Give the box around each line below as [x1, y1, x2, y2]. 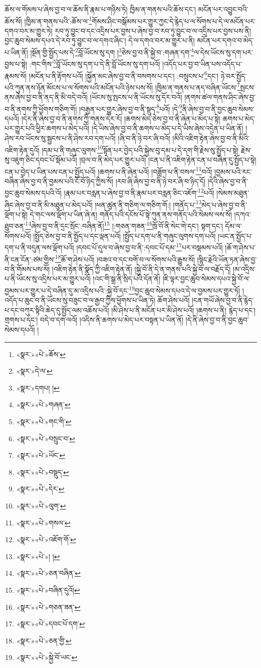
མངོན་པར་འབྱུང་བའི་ [198, 4, 248, 14]
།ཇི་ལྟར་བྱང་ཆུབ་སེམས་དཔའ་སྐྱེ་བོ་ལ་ [162, 273, 250, 284]
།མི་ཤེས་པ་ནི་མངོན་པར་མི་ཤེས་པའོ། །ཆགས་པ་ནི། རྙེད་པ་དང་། [111, 304, 256, 315]
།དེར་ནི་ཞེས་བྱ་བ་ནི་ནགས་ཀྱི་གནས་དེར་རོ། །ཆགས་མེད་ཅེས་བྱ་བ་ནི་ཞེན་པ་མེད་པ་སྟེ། [21, 113, 220, 123]
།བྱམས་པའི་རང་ [214, 166, 252, 177]
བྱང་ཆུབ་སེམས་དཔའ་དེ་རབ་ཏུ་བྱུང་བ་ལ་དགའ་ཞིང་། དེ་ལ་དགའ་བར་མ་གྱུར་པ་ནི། [5, 35, 195, 46]
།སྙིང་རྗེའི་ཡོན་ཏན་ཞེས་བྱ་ [197, 254, 257, 264]
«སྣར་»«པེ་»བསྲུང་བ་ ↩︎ [16, 433, 76, 443]
